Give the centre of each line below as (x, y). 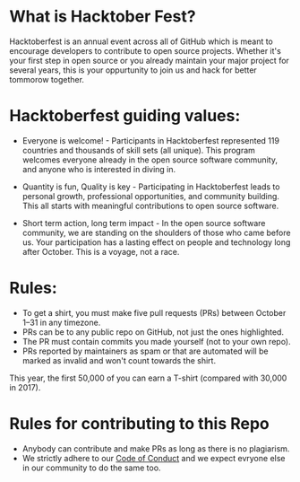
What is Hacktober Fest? (103, 17)
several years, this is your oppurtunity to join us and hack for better (133, 70)
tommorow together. (47, 79)
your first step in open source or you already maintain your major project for (149, 60)
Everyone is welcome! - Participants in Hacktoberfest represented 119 (151, 140)
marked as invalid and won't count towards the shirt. (119, 360)
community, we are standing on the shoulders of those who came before (156, 232)
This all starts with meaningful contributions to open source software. (150, 206)
